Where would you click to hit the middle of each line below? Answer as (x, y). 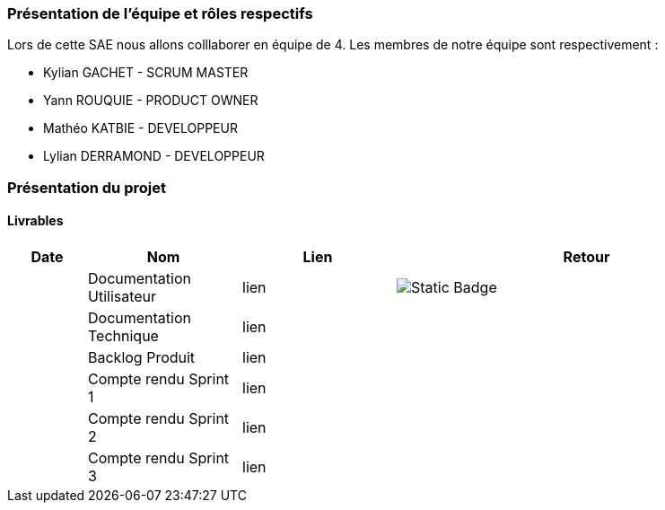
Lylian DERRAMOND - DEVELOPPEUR (154, 156)
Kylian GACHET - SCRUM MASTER (146, 73)
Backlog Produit (142, 357)
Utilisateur (122, 296)
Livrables (35, 221)
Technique (123, 335)
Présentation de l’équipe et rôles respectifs (160, 13)
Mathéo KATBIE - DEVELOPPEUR (140, 128)
